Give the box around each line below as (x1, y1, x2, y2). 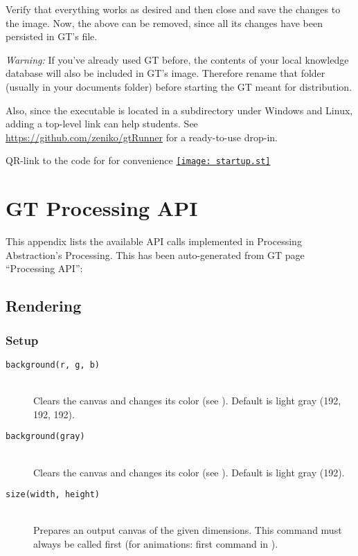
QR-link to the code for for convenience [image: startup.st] (6, 153, 271, 168)
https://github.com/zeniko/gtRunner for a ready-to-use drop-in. (6, 129, 278, 144)
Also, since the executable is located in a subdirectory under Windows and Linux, (6, 102, 353, 117)
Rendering (6, 295, 82, 316)
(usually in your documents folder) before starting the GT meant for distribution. (6, 79, 352, 93)
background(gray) (6, 431, 85, 442)
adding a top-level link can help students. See (6, 116, 198, 131)
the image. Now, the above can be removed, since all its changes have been (6, 15, 323, 30)
